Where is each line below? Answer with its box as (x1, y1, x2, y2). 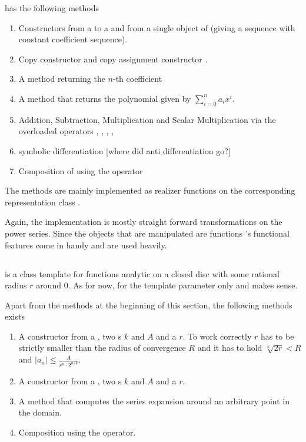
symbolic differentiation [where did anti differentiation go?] (18, 144, 231, 157)
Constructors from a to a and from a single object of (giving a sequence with (18, 21, 295, 34)
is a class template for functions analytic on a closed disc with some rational (5, 267, 280, 280)
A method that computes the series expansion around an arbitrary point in (18, 394, 290, 407)
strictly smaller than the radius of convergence (18, 341, 186, 354)
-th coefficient (112, 72, 162, 85)
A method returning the (18, 72, 105, 85)
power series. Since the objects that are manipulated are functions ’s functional (5, 227, 290, 239)
